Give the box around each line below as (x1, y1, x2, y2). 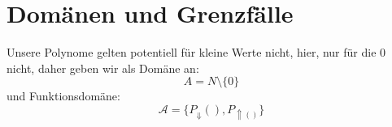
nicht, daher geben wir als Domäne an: (7, 59, 199, 76)
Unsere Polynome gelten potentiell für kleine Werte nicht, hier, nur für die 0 (7, 44, 386, 61)
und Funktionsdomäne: (7, 87, 120, 104)
